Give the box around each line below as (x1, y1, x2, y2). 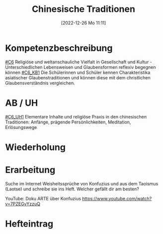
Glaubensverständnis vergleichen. (5, 80, 76, 86)
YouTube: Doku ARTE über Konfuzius (5, 195, 81, 201)
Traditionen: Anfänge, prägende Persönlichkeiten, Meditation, (5, 119, 131, 125)
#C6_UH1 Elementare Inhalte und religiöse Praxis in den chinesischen (5, 114, 147, 119)
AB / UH (5, 97, 38, 109)
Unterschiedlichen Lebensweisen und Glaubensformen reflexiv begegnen (5, 64, 156, 70)
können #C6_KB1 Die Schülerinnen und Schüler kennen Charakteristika (5, 69, 151, 75)
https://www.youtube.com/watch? (81, 195, 152, 201)
